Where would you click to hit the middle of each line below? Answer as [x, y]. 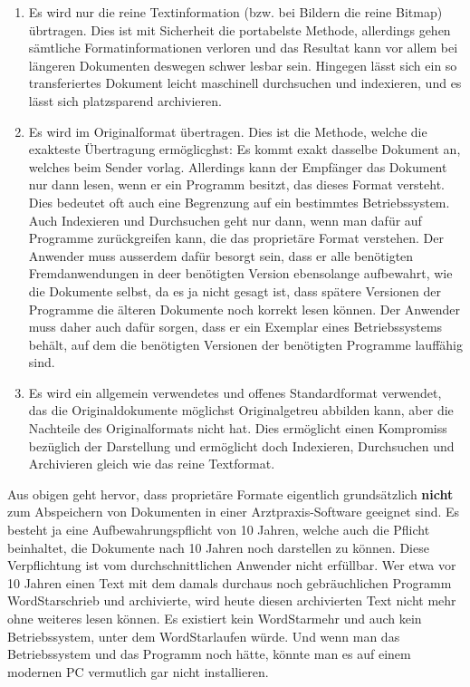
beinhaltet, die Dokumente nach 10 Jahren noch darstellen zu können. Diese [218, 547]
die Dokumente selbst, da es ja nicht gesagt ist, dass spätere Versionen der [235, 290]
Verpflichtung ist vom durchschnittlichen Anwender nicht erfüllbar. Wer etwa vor [232, 565]
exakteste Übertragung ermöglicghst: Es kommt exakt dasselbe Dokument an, [245, 149]
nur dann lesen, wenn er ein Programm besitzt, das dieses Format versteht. [236, 184]
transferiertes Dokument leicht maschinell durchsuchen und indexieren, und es [245, 83]
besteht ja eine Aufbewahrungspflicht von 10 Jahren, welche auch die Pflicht [219, 530]
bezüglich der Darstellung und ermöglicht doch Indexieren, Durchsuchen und [241, 445]
